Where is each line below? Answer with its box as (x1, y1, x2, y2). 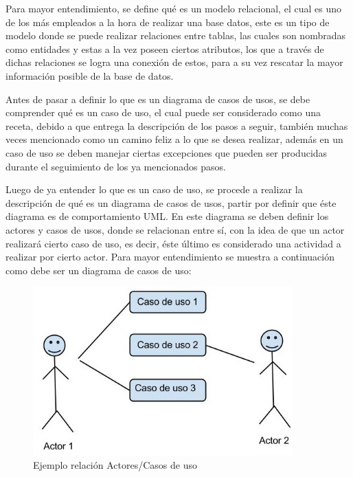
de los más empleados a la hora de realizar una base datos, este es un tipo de (5, 14, 330, 29)
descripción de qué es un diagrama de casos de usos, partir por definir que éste (5, 195, 337, 210)
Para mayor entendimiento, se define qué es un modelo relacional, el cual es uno (5, 1, 341, 15)
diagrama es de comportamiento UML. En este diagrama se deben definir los (5, 209, 329, 223)
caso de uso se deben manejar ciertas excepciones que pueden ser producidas (5, 145, 328, 159)
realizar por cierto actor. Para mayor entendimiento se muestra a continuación (5, 249, 334, 264)
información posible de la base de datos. (5, 68, 174, 82)
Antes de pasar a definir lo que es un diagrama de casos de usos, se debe (5, 91, 310, 106)
